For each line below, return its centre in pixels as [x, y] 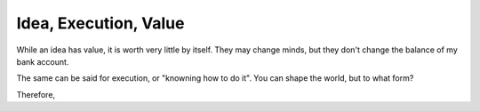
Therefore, [36, 94]
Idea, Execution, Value [100, 23]
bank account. [43, 61]
